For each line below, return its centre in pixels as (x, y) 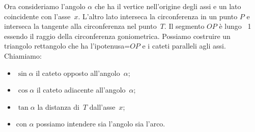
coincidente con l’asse (37, 16)
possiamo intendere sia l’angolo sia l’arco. (101, 124)
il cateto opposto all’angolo (78, 73)
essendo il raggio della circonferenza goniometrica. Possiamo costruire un (117, 36)
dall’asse (102, 106)
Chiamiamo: (23, 55)
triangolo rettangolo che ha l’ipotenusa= (67, 46)
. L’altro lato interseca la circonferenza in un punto (158, 16)
